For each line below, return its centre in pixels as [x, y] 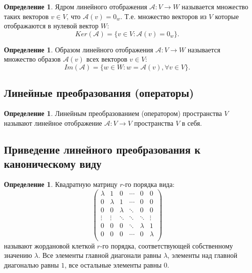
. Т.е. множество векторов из [163, 16]
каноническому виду [53, 164]
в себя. [192, 123]
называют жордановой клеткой [49, 245]
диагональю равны [32, 265]
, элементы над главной [202, 255]
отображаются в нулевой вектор [51, 26]
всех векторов [107, 59]
